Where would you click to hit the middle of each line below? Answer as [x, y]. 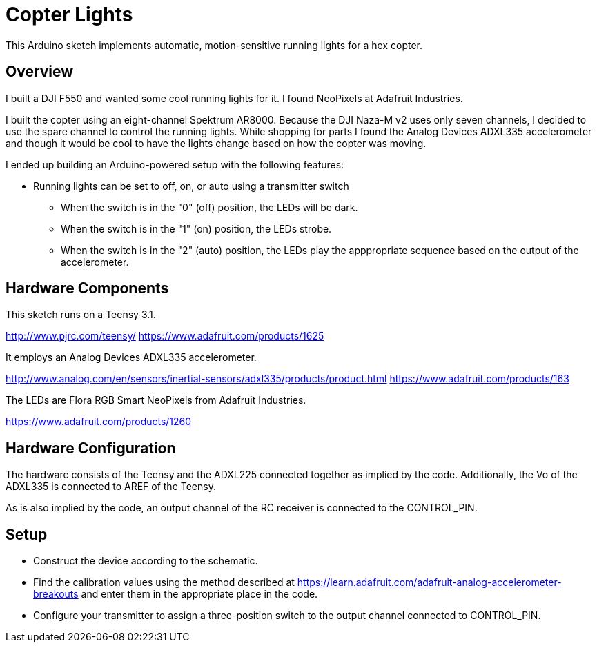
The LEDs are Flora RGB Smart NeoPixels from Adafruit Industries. [156, 400]
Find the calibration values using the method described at [164, 582]
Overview [40, 72]
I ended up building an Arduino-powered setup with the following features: [175, 164]
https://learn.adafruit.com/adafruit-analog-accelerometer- [429, 582]
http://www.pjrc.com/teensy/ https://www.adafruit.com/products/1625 [165, 336]
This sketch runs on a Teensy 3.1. [81, 315]
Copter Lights [69, 14]
